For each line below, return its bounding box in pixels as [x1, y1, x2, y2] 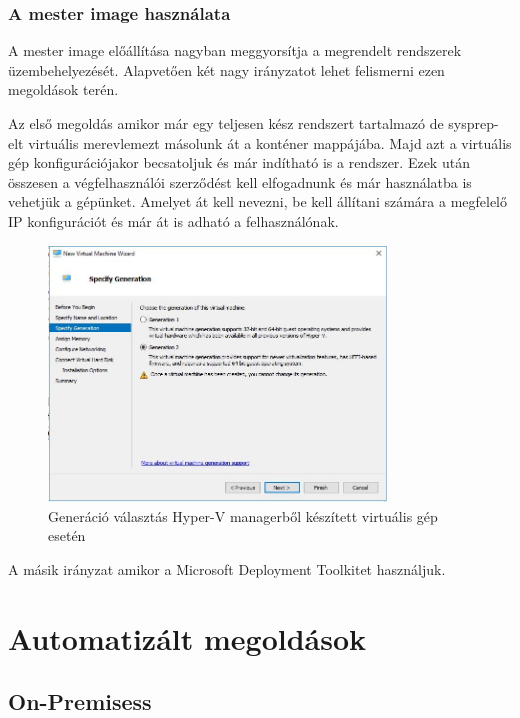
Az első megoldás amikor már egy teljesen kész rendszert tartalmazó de [8, 113, 444, 133]
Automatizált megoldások [8, 617, 367, 658]
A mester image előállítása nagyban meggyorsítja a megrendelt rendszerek [8, 40, 462, 61]
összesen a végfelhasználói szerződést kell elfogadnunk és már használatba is [8, 171, 472, 192]
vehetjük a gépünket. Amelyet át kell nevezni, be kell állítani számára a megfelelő [8, 191, 508, 212]
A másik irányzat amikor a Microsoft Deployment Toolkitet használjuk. [8, 559, 446, 579]
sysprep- [448, 113, 499, 133]
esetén [48, 525, 86, 546]
